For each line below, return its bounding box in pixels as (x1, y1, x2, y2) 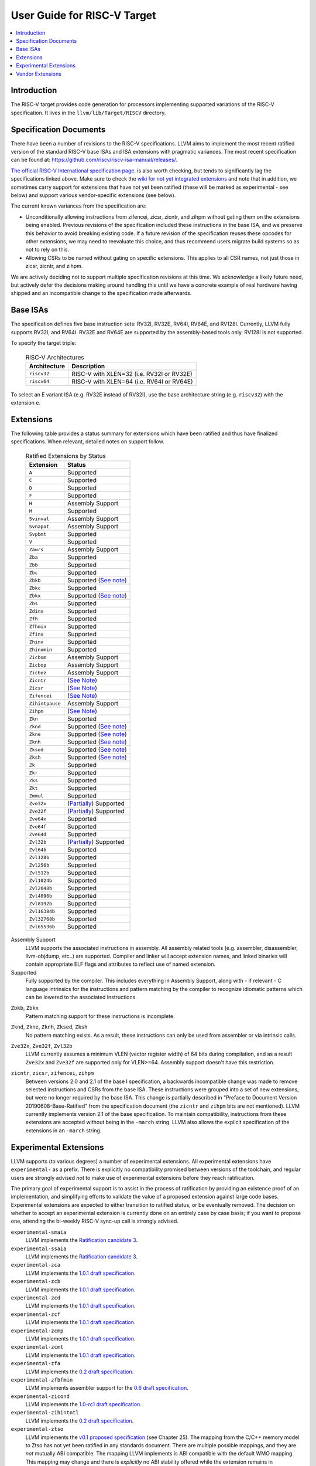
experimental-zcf (11, 1311, 61, 1318)
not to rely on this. (25, 246, 70, 253)
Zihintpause (29, 700, 61, 707)
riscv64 (29, 378, 50, 385)
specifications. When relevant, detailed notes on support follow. (11, 438, 165, 445)
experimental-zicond (11, 1393, 70, 1400)
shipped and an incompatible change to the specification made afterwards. (11, 290, 192, 297)
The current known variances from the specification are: (11, 202, 147, 209)
